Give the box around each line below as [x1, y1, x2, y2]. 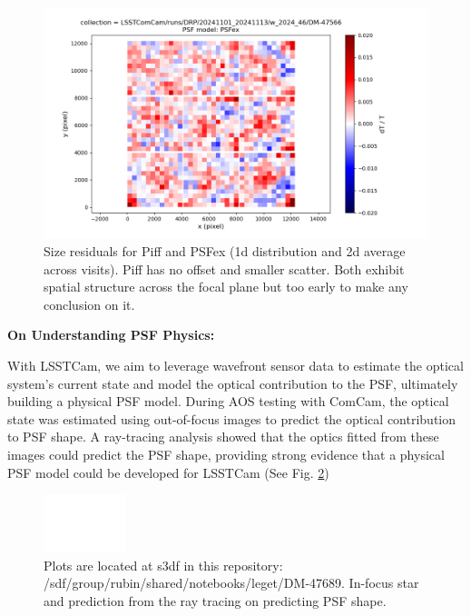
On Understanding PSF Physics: [7, 325, 215, 344]
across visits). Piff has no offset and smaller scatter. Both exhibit [44, 259, 405, 278]
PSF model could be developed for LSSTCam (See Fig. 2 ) [7, 462, 329, 482]
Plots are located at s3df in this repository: [44, 555, 283, 574]
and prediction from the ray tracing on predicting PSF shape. [44, 591, 387, 610]
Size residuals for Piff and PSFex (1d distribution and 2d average [44, 241, 406, 260]
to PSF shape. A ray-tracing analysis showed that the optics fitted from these [7, 427, 439, 446]
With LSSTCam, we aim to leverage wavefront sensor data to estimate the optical [7, 355, 464, 374]
